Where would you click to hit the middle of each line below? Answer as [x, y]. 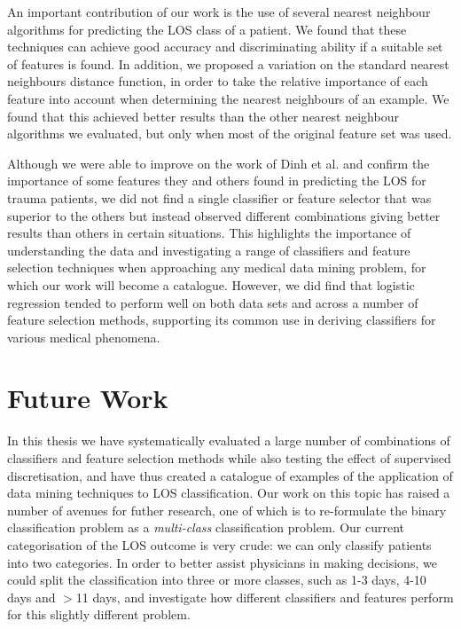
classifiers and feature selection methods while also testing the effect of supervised [229, 458]
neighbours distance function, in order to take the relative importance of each [218, 81]
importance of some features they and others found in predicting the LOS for [217, 181]
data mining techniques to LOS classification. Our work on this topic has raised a [229, 493]
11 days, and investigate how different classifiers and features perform [265, 597]
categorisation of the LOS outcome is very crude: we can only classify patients [219, 544]
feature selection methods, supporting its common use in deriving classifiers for [222, 320]
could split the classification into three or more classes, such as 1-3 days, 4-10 [217, 580]
